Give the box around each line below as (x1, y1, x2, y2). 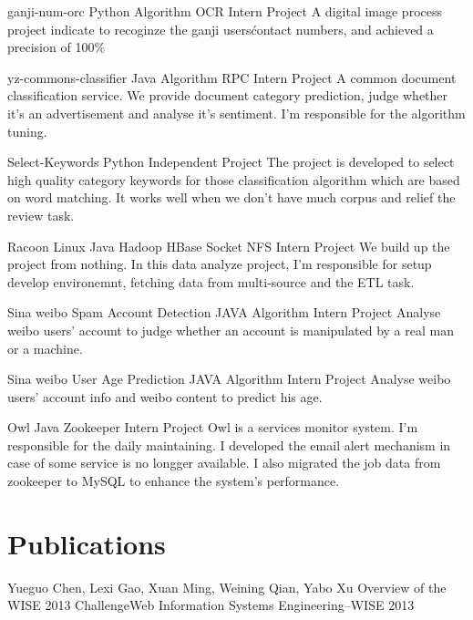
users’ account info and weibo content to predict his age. (7, 387, 323, 406)
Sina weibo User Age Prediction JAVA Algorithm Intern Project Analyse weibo (7, 369, 451, 388)
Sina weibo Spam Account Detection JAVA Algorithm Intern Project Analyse (7, 303, 441, 322)
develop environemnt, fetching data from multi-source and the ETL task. (7, 272, 415, 291)
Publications (7, 524, 166, 562)
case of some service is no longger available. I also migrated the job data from (7, 453, 441, 472)
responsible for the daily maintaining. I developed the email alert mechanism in (7, 435, 451, 454)
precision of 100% (7, 37, 106, 57)
